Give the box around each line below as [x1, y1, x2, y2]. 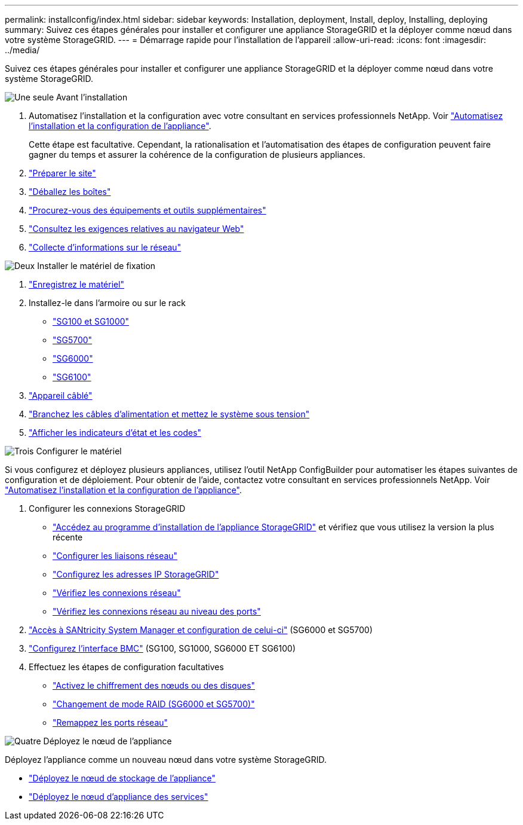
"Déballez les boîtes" [29, 187, 111, 197]
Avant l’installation [56, 92, 128, 102]
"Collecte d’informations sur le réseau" [29, 242, 181, 252]
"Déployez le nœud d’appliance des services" [29, 792, 208, 802]
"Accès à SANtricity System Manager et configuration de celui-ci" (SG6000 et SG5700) [29, 625, 373, 635]
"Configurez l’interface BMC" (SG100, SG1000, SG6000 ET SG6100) [29, 643, 296, 653]
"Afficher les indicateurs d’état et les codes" [29, 427, 202, 438]
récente [53, 532, 83, 542]
